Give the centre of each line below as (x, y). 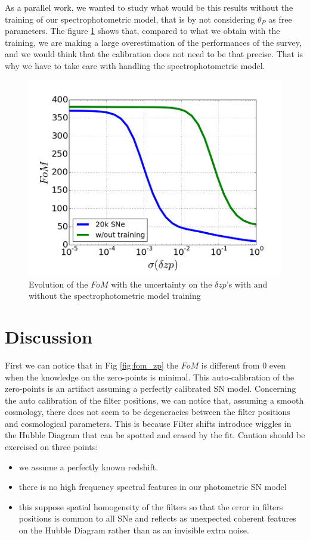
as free (280, 19)
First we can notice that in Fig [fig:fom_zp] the (92, 365)
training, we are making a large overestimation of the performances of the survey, (153, 42)
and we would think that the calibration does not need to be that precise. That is (154, 54)
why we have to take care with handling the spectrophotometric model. (135, 65)
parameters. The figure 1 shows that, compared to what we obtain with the (142, 31)
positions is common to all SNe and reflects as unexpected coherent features (157, 518)
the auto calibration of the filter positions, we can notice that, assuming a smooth (154, 400)
